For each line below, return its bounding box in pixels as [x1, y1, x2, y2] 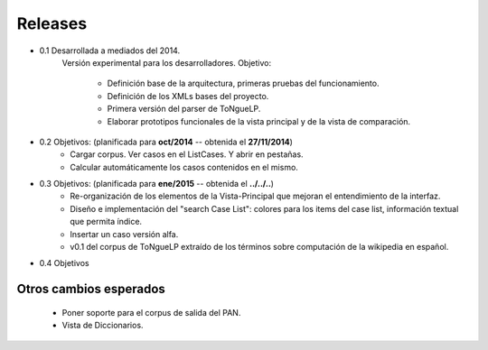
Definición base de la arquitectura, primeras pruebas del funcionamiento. [107, 78, 380, 89]
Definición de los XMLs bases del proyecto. [107, 90, 269, 101]
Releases [16, 14, 88, 33]
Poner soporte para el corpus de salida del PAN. [61, 307, 241, 318]
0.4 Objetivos [39, 258, 89, 269]
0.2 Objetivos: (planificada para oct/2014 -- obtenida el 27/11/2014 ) [39, 136, 294, 147]
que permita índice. [70, 216, 143, 227]
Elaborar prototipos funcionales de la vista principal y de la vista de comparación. [107, 115, 411, 126]
